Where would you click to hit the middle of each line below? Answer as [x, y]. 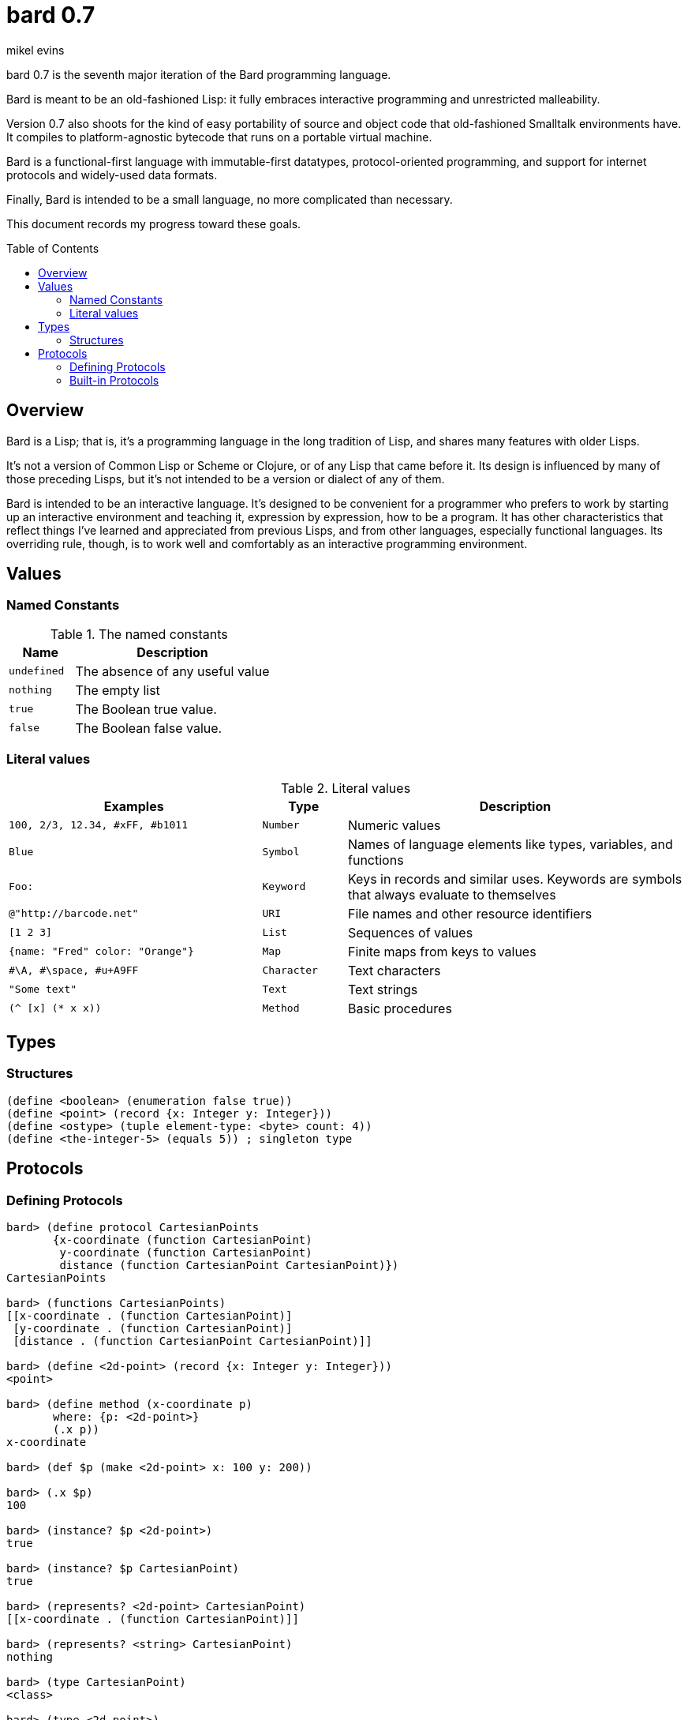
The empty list [118, 690]
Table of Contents [53, 248]
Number [281, 825]
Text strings [383, 989]
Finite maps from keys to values [442, 951]
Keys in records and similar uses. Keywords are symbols [515, 879]
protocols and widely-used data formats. [112, 175]
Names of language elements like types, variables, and [510, 844]
